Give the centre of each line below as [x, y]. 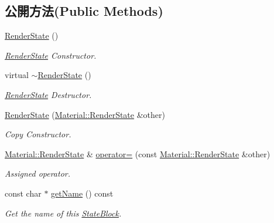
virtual [17, 75]
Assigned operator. [38, 173]
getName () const [82, 193]
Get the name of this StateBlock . [63, 213]
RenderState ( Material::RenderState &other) [85, 114]
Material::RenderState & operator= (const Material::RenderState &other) [138, 153]
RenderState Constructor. [51, 55]
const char [23, 193]
